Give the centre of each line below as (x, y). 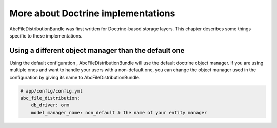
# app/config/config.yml (52, 91)
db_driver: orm (50, 105)
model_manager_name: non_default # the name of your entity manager (119, 112)
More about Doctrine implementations (92, 13)
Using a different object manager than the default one (97, 51)
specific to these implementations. (46, 35)
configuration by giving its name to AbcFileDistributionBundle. (75, 77)
